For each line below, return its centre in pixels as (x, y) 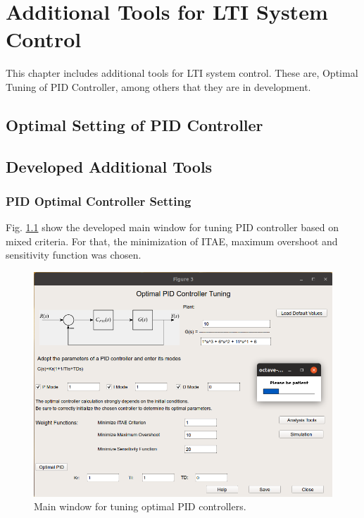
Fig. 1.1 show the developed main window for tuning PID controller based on (172, 227)
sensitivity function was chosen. (74, 255)
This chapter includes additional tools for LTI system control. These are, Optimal (182, 73)
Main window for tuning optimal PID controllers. (140, 506)
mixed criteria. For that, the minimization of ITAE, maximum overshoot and (172, 241)
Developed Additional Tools (109, 166)
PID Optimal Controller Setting (99, 201)
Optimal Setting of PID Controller (134, 124)
